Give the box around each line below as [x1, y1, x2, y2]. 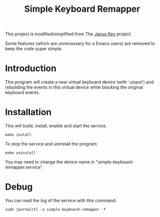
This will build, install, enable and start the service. [5, 123, 107, 129]
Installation [5, 107, 52, 118]
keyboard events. [5, 90, 40, 96]
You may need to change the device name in [5, 159, 95, 165]
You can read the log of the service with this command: [5, 197, 116, 203]
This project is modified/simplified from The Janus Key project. [5, 31, 132, 37]
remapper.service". [5, 164, 44, 170]
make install [5, 132, 32, 138]
